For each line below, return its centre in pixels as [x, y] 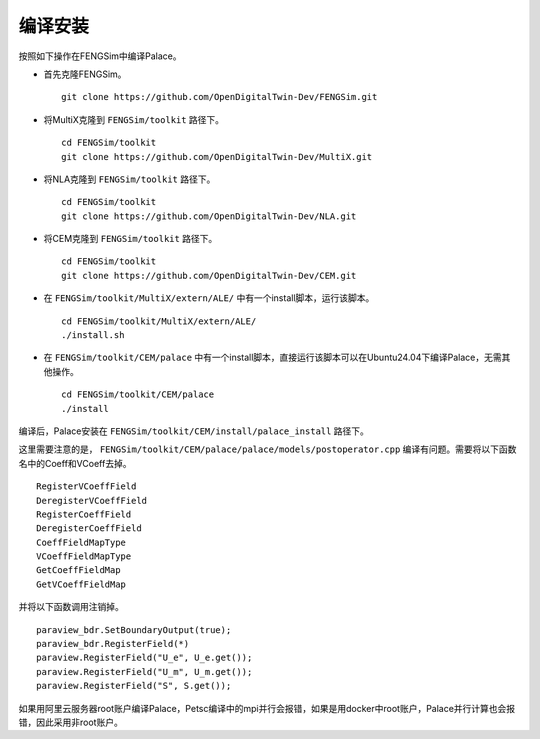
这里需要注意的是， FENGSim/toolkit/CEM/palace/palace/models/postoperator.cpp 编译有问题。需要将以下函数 [267, 449]
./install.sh [93, 335]
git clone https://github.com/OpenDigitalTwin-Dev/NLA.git [209, 216]
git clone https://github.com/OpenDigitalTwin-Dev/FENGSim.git [219, 97]
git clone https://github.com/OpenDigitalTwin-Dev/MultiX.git [217, 156]
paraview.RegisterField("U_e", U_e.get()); [144, 658]
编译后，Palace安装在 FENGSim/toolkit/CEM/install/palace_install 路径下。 [194, 431]
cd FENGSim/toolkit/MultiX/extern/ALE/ [159, 321]
